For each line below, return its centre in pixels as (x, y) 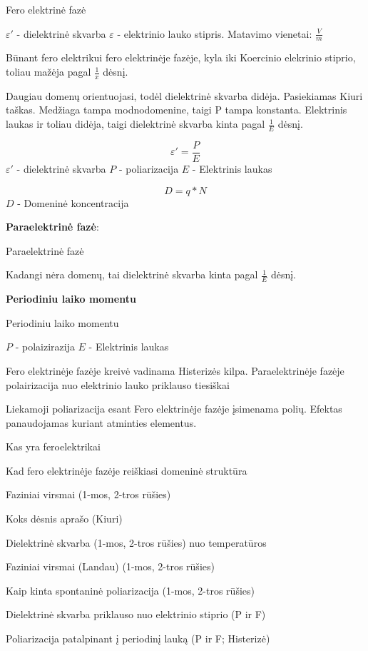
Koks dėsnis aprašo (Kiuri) (64, 519)
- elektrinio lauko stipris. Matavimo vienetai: (215, 33)
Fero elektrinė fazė (46, 9)
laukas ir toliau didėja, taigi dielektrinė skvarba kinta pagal (136, 124)
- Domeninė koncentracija (73, 202)
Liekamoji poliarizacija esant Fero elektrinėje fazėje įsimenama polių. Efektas (174, 409)
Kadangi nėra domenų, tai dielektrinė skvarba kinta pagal (132, 274)
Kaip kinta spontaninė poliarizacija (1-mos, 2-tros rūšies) (130, 590)
